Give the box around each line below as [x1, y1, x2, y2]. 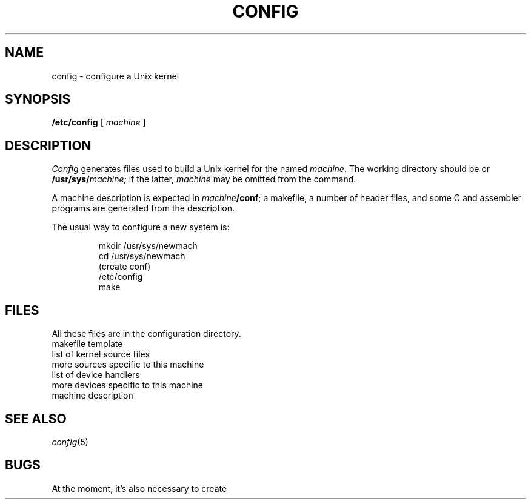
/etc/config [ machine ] [52, 117, 146, 128]
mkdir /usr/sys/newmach [98, 240, 198, 251]
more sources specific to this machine [52, 359, 204, 370]
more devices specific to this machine [52, 380, 203, 391]
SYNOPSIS [5, 91, 71, 107]
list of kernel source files [52, 349, 150, 360]
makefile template [52, 339, 123, 350]
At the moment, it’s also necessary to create [52, 483, 227, 494]
